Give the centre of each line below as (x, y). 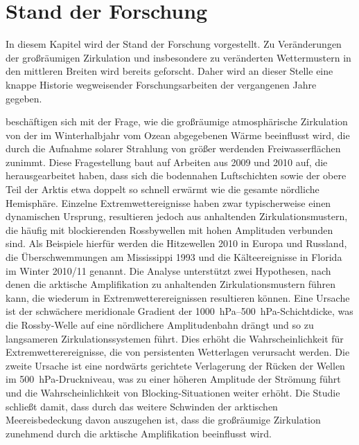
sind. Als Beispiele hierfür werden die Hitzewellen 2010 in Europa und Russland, (176, 243)
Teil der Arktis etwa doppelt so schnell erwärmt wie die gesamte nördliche (163, 189)
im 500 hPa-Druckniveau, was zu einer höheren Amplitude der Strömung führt (173, 379)
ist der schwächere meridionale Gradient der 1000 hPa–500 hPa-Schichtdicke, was (179, 311)
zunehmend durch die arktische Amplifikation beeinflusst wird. (139, 433)
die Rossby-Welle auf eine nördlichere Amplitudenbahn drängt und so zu (160, 325)
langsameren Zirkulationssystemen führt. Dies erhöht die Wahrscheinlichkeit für (175, 338)
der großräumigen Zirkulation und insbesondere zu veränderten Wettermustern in (178, 57)
